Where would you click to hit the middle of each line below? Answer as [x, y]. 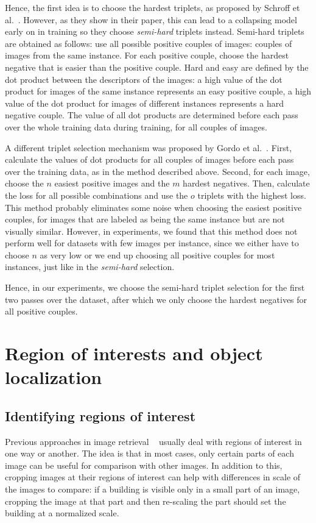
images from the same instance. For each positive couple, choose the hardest [147, 55]
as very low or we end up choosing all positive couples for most [157, 254]
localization [54, 377]
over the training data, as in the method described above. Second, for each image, [157, 171]
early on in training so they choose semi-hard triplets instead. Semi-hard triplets [155, 31]
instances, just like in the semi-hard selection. [90, 267]
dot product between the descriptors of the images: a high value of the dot [144, 79]
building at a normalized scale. [62, 513]
